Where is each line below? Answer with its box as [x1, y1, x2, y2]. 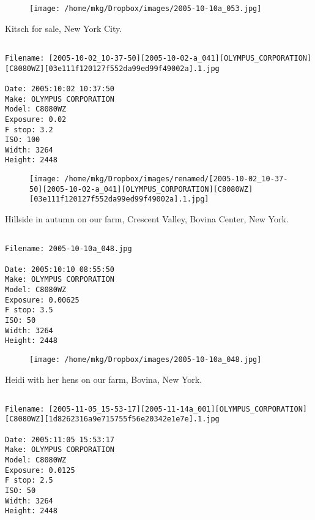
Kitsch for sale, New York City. [5, 21, 122, 34]
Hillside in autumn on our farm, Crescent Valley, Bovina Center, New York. [5, 213, 289, 225]
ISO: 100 [5, 135, 40, 145]
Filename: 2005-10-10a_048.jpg [5, 244, 132, 254]
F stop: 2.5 [5, 476, 53, 485]
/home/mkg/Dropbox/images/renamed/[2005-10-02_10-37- [64, 175, 288, 184]
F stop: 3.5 [5, 306, 53, 315]
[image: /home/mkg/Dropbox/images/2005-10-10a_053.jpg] [29, 4, 262, 13]
